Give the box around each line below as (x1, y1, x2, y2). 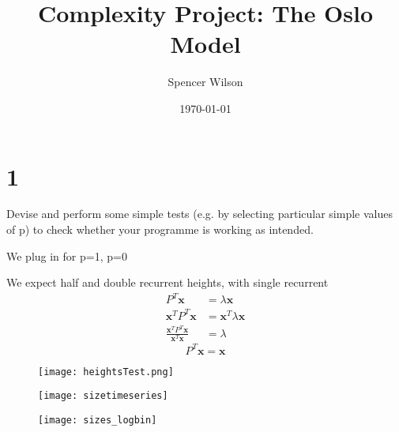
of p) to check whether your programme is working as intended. (6, 221, 314, 238)
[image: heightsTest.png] (38, 366, 174, 378)
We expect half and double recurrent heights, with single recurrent (6, 274, 329, 291)
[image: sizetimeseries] (38, 390, 168, 402)
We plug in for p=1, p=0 (6, 247, 127, 264)
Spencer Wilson (168, 73, 243, 90)
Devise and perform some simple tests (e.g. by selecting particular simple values (6, 205, 393, 222)
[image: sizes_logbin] (38, 414, 157, 426)
